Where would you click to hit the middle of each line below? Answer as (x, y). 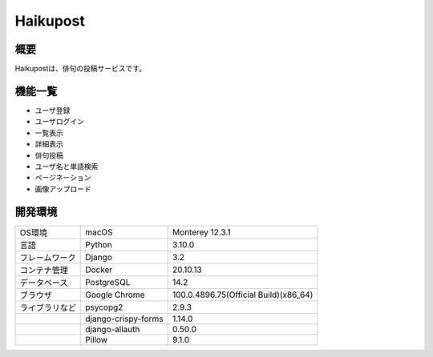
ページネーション (63, 178)
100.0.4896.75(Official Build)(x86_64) (243, 295)
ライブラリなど (48, 307)
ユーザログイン (59, 122)
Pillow (97, 339)
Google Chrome (115, 295)
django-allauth (113, 329)
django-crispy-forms (124, 319)
